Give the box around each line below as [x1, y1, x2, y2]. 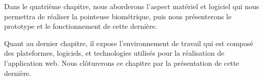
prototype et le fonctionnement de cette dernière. [4, 21, 157, 31]
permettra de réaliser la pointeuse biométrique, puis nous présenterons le [4, 11, 232, 21]
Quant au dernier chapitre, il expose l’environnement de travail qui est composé [4, 37, 253, 48]
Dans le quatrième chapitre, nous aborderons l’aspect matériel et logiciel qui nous [4, 1, 259, 11]
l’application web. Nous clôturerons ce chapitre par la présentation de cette [4, 57, 240, 68]
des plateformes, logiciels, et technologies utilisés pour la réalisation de [4, 48, 225, 58]
